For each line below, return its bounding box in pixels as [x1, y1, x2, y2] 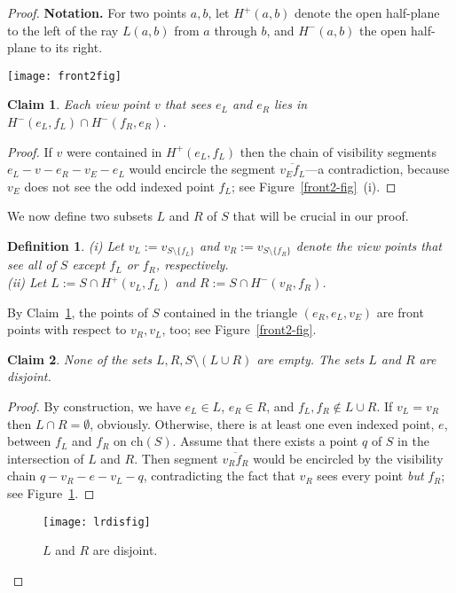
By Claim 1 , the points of [7, 302, 148, 321]
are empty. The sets [256, 349, 365, 368]
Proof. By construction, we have [7, 397, 181, 416]
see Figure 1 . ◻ [7, 483, 95, 502]
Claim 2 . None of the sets [7, 349, 152, 368]
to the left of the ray [7, 20, 119, 39]
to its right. [40, 38, 103, 57]
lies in [273, 95, 308, 113]
